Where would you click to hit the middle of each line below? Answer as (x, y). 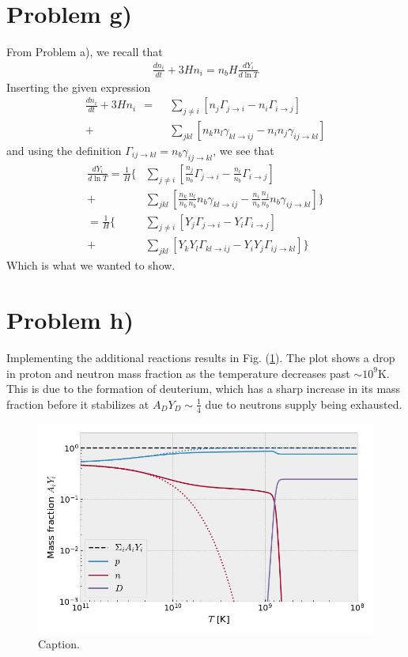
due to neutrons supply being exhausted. (304, 404)
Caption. (59, 644)
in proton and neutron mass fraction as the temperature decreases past (178, 373)
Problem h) (70, 320)
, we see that (244, 150)
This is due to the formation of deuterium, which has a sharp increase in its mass (204, 389)
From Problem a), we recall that (85, 52)
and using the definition (64, 150)
